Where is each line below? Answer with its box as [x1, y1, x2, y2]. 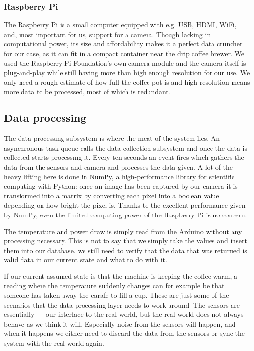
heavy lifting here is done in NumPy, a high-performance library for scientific [4, 171, 234, 181]
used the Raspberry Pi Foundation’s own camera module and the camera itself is [4, 58, 246, 68]
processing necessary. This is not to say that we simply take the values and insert [4, 235, 247, 246]
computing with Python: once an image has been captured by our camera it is [4, 181, 238, 191]
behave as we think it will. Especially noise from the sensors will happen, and [4, 318, 236, 329]
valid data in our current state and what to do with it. [4, 254, 167, 265]
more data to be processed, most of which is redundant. [4, 86, 170, 97]
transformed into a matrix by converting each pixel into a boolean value [4, 190, 219, 200]
